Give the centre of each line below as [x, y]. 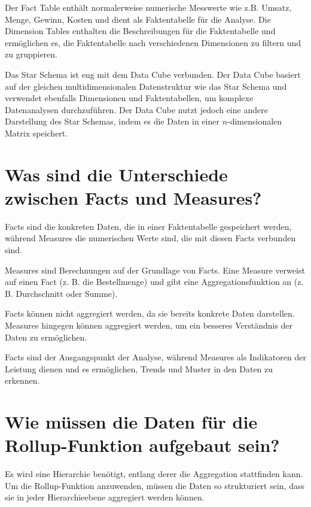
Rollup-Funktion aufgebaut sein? [142, 445]
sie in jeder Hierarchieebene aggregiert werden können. [105, 497]
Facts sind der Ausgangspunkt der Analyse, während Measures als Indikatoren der [155, 357]
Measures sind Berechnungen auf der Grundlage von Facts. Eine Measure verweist [155, 270]
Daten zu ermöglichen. [46, 337]
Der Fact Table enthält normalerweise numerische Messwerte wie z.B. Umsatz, [148, 7]
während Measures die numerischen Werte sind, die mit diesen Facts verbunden [150, 238]
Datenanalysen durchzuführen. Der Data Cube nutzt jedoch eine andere [136, 109]
